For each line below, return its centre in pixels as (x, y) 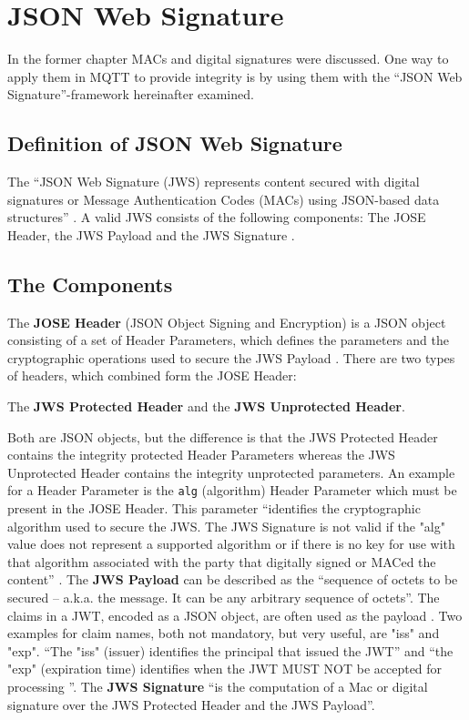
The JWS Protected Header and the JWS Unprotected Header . (206, 406)
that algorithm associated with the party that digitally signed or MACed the (222, 561)
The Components (90, 284)
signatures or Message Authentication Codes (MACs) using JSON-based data (224, 199)
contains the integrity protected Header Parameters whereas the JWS (201, 455)
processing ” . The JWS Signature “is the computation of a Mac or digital (218, 687)
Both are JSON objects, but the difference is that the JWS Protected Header (223, 436)
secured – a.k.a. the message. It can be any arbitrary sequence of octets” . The (224, 598)
